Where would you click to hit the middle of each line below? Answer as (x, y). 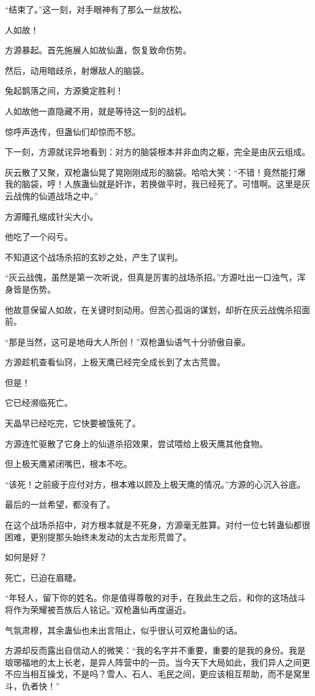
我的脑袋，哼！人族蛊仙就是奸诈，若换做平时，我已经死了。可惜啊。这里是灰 (157, 184)
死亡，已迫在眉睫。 (43, 577)
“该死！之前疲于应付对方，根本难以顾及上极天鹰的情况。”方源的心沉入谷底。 (155, 484)
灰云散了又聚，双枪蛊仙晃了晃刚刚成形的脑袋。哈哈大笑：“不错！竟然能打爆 (155, 172)
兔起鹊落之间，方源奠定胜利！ (64, 91)
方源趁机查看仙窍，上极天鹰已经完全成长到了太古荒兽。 (115, 362)
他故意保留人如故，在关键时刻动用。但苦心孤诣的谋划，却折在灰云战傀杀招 (153, 309)
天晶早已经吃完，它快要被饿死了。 (73, 423)
